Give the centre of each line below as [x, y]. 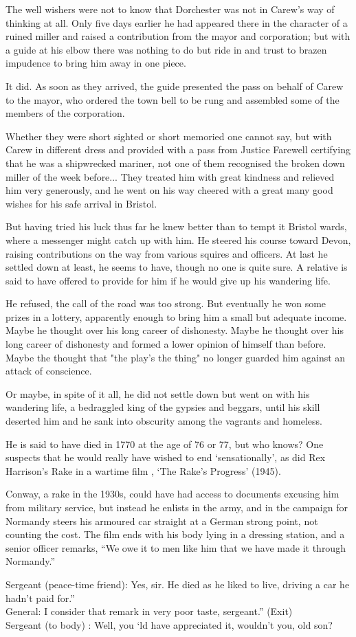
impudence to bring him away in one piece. [96, 63]
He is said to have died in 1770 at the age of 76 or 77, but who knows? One [165, 444]
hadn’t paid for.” [40, 597]
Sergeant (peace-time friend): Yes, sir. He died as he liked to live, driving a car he [178, 584]
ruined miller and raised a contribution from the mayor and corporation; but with [178, 36]
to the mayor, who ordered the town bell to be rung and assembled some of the [173, 99]
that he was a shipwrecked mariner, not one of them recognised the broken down [175, 163]
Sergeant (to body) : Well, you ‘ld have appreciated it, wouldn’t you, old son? [169, 624]
